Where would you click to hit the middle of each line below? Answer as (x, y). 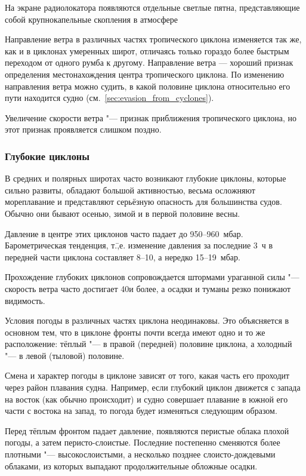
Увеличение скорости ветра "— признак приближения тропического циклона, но (151, 117)
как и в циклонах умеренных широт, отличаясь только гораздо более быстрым (147, 50)
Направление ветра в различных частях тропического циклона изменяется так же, (153, 39)
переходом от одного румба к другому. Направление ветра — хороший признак (149, 62)
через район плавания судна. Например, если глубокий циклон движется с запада (153, 387)
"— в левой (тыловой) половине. (65, 355)
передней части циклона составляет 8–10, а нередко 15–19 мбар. (123, 257)
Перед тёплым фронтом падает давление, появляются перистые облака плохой (147, 430)
